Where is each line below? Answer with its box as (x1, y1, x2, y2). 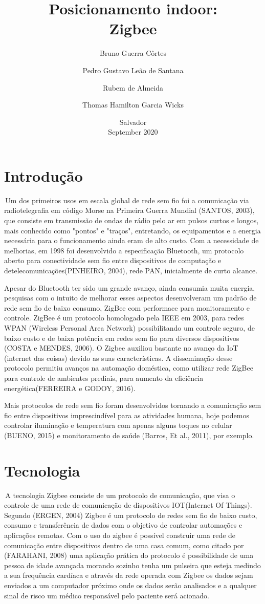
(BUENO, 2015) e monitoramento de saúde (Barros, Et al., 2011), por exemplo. (4, 429, 254, 440)
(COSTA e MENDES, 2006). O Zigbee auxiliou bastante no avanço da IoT (4, 342, 238, 353)
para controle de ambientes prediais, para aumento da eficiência (4, 372, 204, 383)
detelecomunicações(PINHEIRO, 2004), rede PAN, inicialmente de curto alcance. (4, 265, 258, 275)
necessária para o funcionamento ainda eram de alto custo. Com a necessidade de (4, 235, 259, 246)
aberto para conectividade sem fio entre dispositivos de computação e (4, 255, 222, 266)
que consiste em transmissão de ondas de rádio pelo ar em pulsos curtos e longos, (4, 215, 259, 225)
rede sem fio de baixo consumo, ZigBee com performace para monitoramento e (4, 302, 250, 313)
